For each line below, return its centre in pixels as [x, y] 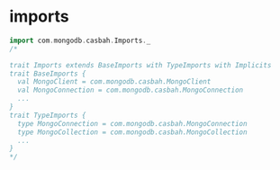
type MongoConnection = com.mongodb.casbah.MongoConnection [132, 123]
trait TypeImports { [48, 115]
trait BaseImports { [48, 74]
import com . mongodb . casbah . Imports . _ [80, 40]
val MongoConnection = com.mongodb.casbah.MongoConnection [131, 90]
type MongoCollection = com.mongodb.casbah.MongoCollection [132, 132]
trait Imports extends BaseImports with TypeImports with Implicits [140, 65]
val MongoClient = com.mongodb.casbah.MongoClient [114, 82]
